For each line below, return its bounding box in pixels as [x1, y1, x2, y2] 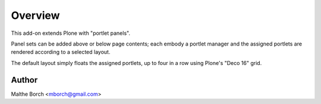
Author [11, 74, 38, 85]
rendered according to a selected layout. [11, 48, 111, 56]
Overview [11, 9, 60, 22]
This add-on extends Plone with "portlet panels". [11, 30, 131, 37]
